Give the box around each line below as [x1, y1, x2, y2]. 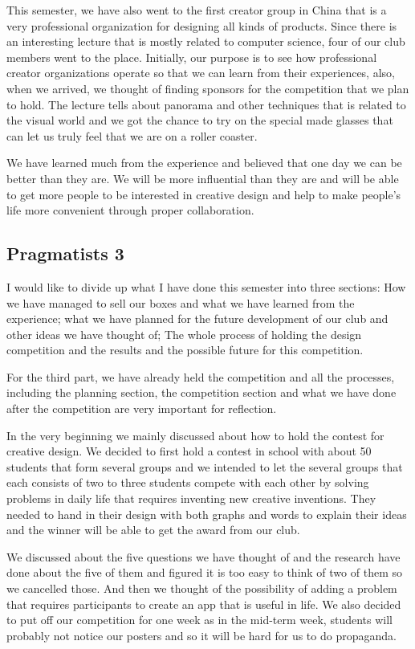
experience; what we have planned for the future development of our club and [6, 310, 389, 327]
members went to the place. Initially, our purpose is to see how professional [6, 48, 377, 65]
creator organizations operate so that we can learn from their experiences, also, [6, 64, 395, 81]
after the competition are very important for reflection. [6, 400, 277, 417]
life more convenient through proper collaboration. [6, 202, 254, 218]
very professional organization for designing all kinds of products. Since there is [6, 17, 397, 34]
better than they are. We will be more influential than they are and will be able [6, 169, 399, 186]
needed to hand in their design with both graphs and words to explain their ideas [6, 505, 407, 522]
